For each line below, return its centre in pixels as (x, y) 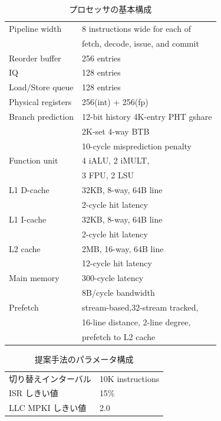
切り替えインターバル (50, 378)
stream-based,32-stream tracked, (140, 307)
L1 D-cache (29, 190)
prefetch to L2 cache (118, 336)
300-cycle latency (113, 278)
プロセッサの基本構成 (111, 9)
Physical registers (40, 102)
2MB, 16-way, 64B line (123, 248)
